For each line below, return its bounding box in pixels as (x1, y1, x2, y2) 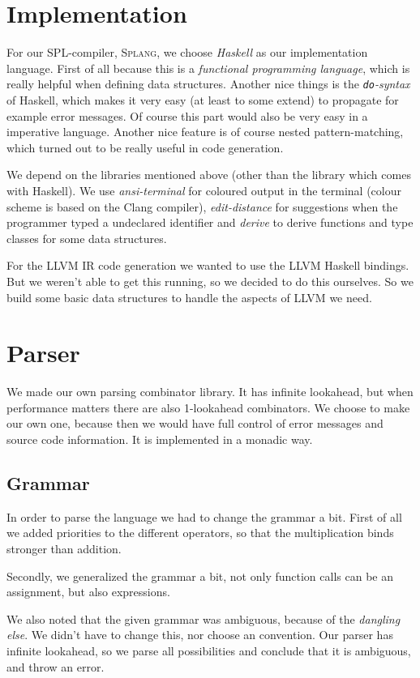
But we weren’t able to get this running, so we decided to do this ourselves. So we (6, 272, 414, 289)
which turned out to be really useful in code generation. (6, 139, 284, 156)
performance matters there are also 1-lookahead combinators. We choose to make (6, 399, 410, 416)
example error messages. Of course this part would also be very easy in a (6, 107, 368, 124)
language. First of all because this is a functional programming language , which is (6, 59, 410, 76)
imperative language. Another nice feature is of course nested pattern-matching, (6, 123, 404, 140)
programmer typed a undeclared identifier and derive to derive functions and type (6, 214, 414, 231)
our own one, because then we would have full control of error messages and (6, 415, 384, 432)
